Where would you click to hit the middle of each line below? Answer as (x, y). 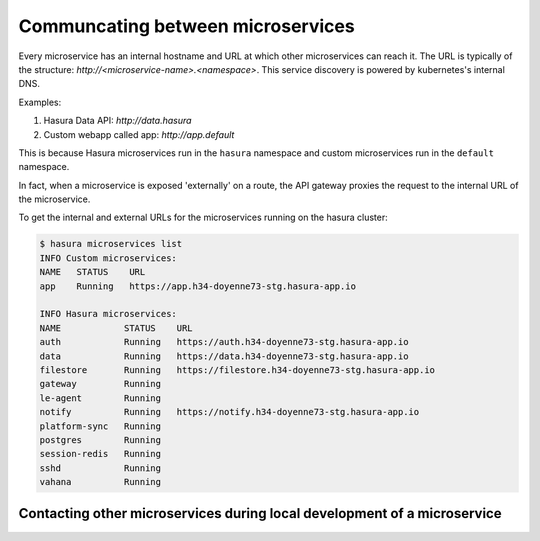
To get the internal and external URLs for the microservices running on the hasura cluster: (203, 217)
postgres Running (100, 439)
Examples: (40, 102)
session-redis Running (100, 454)
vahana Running (100, 482)
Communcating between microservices (186, 26)
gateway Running (100, 384)
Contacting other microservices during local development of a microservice (260, 513)
